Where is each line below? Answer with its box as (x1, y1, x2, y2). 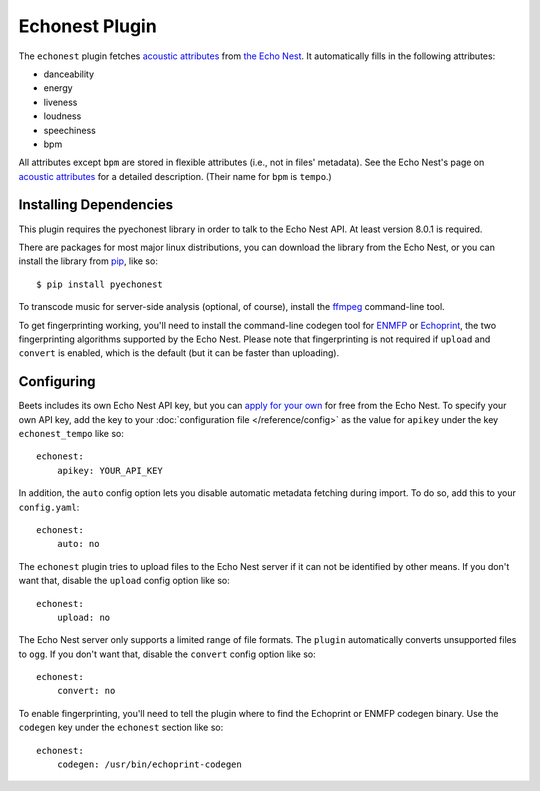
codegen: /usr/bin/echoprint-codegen (56, 759, 242, 770)
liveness (43, 96, 78, 108)
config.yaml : (18, 501, 80, 513)
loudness (43, 110, 82, 122)
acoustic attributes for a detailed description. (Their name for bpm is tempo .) (18, 170, 332, 182)
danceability (43, 68, 95, 80)
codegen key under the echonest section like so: (18, 721, 224, 734)
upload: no (56, 611, 111, 623)
